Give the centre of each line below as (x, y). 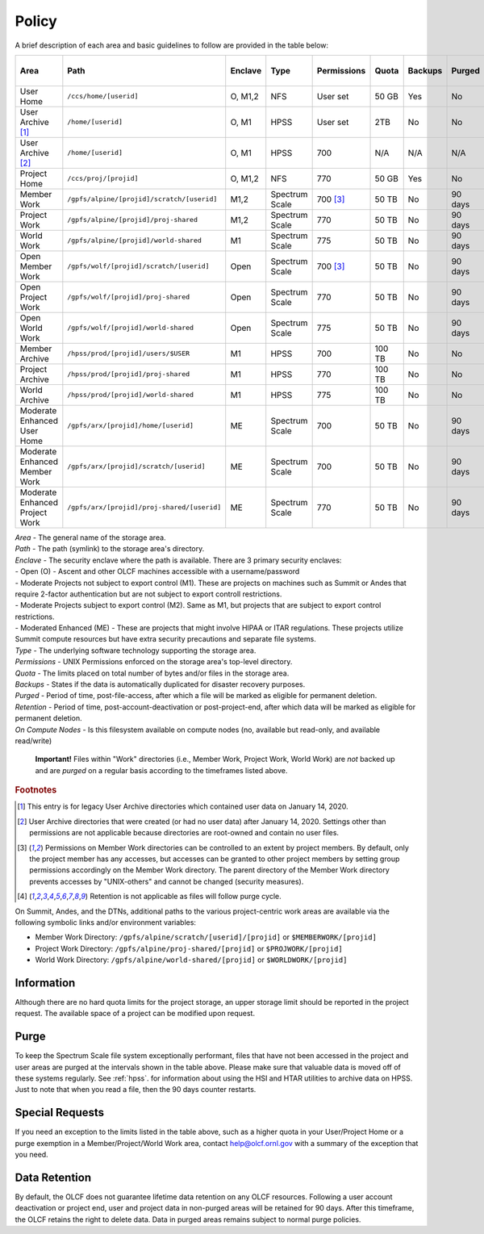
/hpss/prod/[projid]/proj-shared (129, 374)
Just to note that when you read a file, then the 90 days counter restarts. (136, 1090)
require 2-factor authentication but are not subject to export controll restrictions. (148, 594)
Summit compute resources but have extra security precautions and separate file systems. (165, 639)
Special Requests (60, 1113)
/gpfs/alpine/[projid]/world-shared (134, 241)
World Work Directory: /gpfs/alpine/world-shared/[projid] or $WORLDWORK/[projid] (191, 960)
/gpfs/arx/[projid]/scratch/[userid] (136, 467)
